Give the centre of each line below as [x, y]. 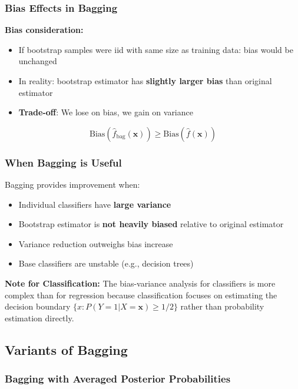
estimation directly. [39, 317]
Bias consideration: [44, 30]
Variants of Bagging [66, 349]
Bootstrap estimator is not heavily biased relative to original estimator [151, 224]
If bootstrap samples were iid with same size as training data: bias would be [156, 49]
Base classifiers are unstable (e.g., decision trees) [106, 263]
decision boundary [38, 306]
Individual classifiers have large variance [95, 204]
